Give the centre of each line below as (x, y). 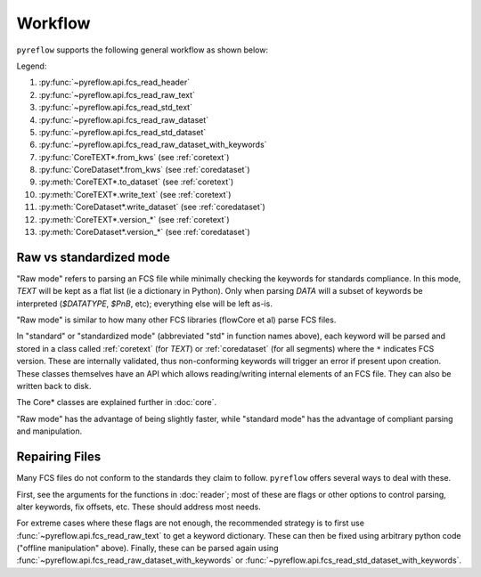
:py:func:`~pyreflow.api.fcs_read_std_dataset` (122, 132)
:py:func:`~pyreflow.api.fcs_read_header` (114, 82)
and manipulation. (49, 431)
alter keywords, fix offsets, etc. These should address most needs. (139, 507)
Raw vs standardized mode (94, 257)
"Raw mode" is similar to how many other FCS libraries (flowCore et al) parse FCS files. (176, 320)
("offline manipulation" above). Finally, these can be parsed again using (147, 549)
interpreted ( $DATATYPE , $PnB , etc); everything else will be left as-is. (145, 304)
